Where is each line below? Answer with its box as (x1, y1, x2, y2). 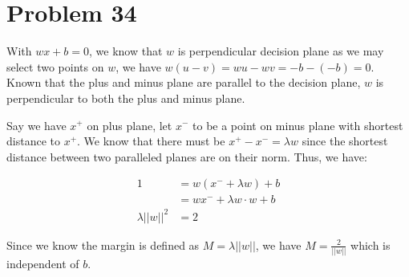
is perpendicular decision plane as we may (177, 43, 384, 59)
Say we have (6, 116, 67, 133)
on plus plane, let (87, 116, 172, 133)
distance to (6, 132, 60, 149)
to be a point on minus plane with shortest (192, 116, 403, 133)
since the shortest (302, 132, 388, 149)
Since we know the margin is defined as (6, 236, 200, 253)
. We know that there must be (77, 132, 225, 149)
